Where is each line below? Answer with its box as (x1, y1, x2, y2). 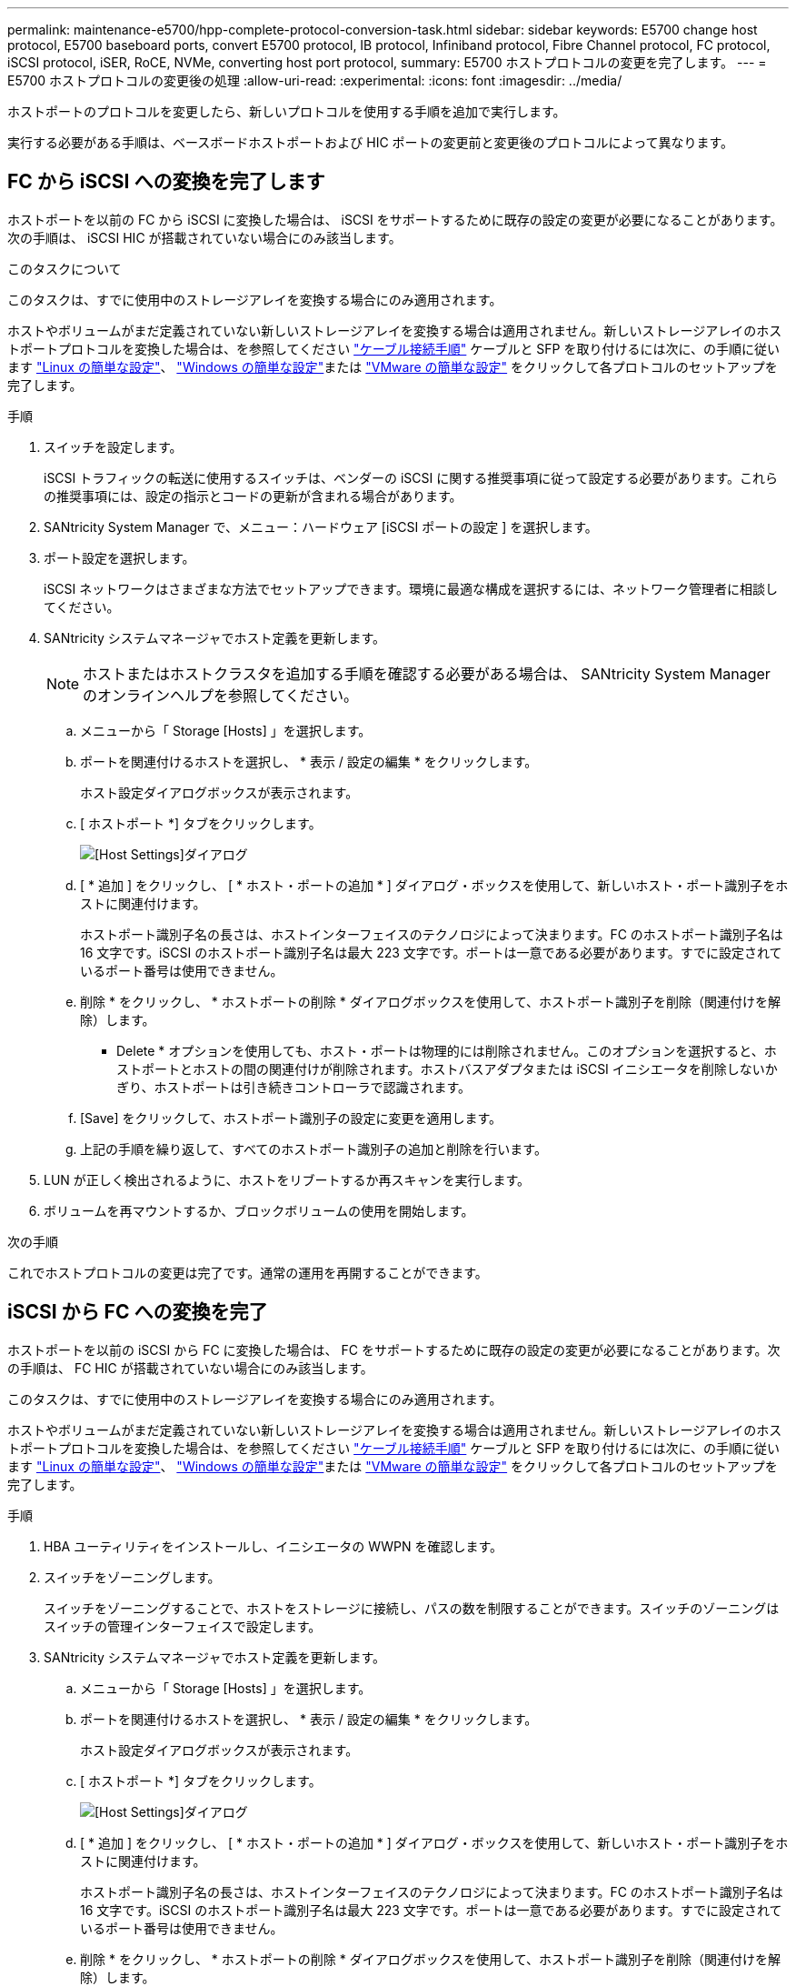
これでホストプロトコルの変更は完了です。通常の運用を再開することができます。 (7, 1264, 488, 1280)
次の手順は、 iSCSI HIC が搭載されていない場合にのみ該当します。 (7, 229, 402, 246)
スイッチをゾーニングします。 (44, 1569, 221, 1585)
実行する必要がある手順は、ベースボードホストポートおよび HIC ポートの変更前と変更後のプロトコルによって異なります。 (7, 135, 734, 150)
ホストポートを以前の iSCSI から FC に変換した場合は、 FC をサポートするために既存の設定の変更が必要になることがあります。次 (7, 1341, 781, 1358)
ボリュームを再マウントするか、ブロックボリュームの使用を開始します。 (44, 1202, 474, 1219)
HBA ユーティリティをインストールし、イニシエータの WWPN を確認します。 (44, 1538, 503, 1554)
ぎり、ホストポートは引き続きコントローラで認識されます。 (116, 1078, 472, 1095)
